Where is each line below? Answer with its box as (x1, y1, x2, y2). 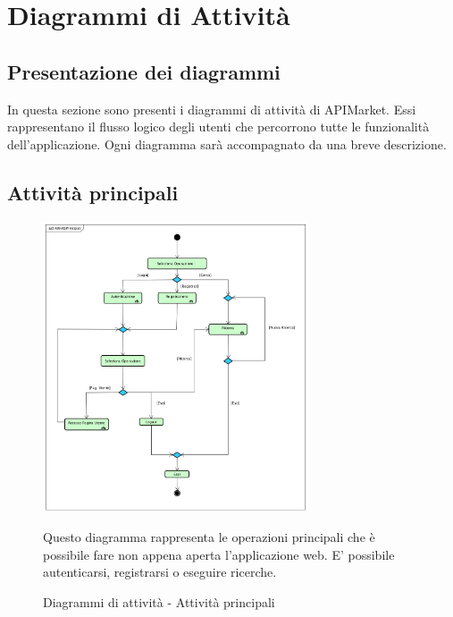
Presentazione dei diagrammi (7, 57, 281, 85)
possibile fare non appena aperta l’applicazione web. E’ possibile (43, 545, 395, 563)
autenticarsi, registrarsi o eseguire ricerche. (43, 562, 277, 581)
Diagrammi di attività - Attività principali (43, 592, 275, 611)
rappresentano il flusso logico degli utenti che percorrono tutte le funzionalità (7, 117, 430, 136)
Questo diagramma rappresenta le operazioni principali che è (43, 528, 375, 546)
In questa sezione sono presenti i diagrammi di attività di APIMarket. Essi (7, 99, 416, 118)
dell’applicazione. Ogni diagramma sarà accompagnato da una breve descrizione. (7, 134, 447, 153)
